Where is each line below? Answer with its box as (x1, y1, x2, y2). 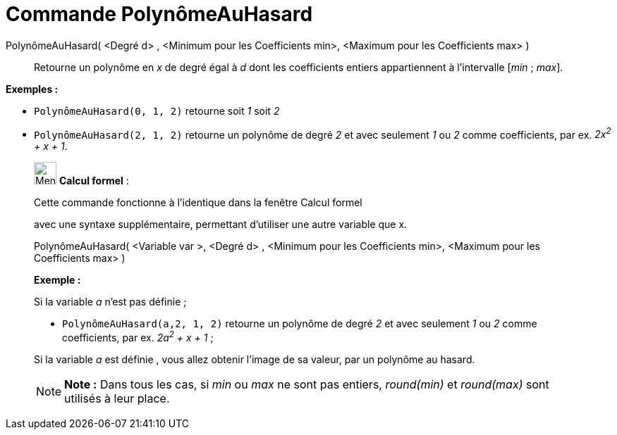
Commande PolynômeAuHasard (6, 2, 313, 26)
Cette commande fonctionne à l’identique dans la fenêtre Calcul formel (34, 196, 362, 209)
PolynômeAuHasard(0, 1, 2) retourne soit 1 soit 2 (34, 104, 280, 117)
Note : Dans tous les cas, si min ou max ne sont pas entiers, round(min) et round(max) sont (64, 377, 549, 392)
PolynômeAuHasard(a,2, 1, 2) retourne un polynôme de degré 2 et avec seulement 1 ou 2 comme (62, 317, 537, 330)
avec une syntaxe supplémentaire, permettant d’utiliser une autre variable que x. (34, 218, 408, 231)
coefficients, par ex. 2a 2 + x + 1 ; (62, 329, 214, 344)
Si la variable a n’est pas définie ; (34, 296, 187, 308)
